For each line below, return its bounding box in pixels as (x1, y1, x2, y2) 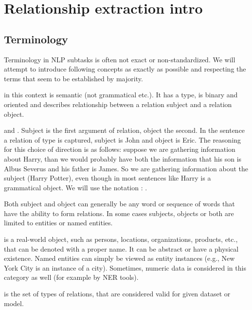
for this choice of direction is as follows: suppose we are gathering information (4, 144, 235, 154)
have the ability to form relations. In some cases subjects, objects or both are (4, 208, 234, 218)
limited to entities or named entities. (4, 218, 113, 228)
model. (4, 298, 24, 308)
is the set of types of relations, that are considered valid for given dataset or (4, 289, 231, 299)
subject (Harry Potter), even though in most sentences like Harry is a (4, 173, 211, 183)
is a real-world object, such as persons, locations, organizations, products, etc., (4, 234, 238, 244)
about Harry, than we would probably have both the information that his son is (4, 153, 242, 164)
